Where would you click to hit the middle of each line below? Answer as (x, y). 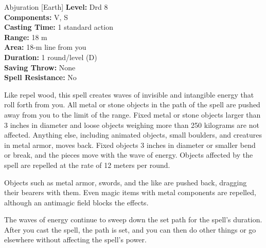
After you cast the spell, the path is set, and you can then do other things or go (130, 229)
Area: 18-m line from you (45, 47)
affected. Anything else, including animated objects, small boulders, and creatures (133, 135)
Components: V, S (36, 17)
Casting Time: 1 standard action (59, 27)
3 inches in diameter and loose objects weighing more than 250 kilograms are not (132, 125)
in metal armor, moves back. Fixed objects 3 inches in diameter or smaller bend (130, 145)
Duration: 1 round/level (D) (51, 57)
